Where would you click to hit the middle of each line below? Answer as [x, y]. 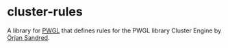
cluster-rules [45, 12]
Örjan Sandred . [28, 37]
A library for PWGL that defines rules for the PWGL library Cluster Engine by [114, 30]
